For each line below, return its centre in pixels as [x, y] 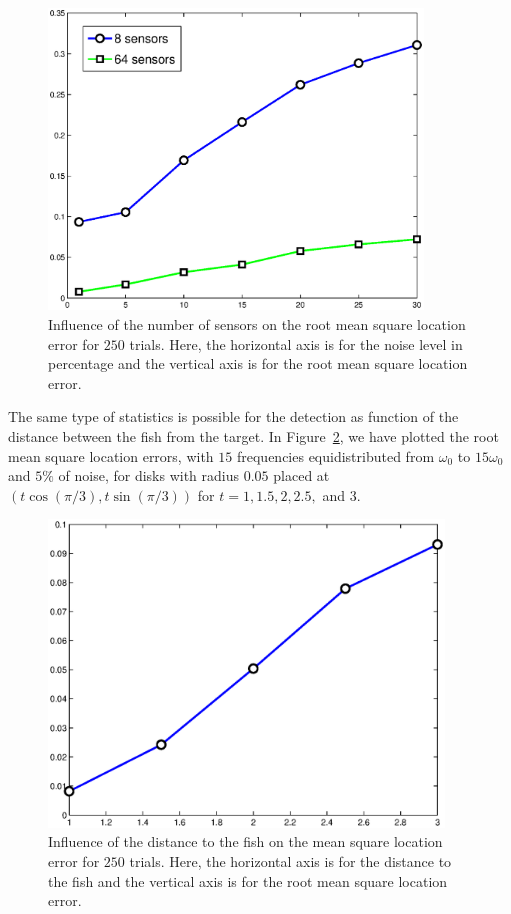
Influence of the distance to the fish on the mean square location [245, 841]
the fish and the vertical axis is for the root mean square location [248, 880]
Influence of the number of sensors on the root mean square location [257, 323]
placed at [301, 475]
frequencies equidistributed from [335, 455]
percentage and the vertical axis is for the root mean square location [258, 363]
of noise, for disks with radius [149, 475]
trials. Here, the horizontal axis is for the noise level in [296, 343]
